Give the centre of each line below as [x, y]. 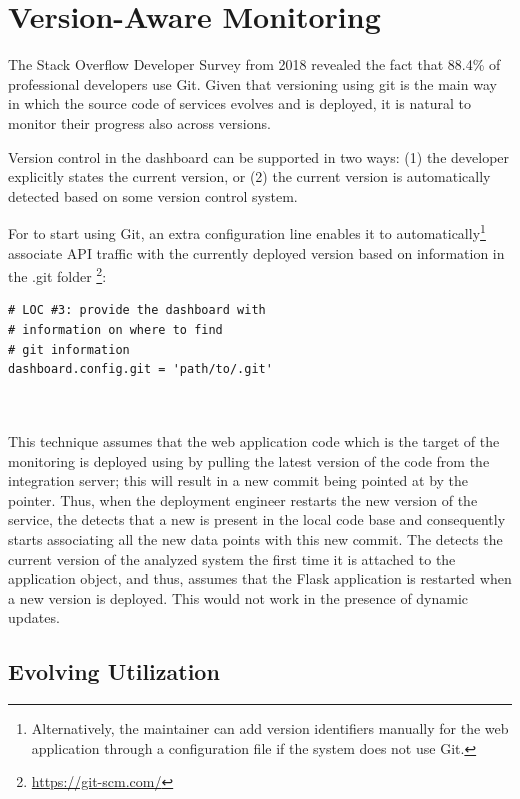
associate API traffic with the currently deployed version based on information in [256, 252]
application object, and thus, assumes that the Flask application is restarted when [260, 578]
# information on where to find [115, 329]
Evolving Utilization [114, 671]
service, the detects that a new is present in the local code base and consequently [257, 519]
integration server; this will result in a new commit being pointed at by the [238, 480]
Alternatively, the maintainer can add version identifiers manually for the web [270, 728]
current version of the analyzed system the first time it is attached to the [232, 558]
